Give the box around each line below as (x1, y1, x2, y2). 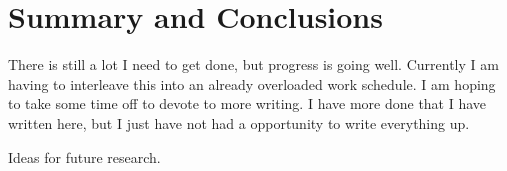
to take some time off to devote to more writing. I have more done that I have (8, 93, 487, 114)
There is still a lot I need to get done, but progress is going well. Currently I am (8, 54, 499, 75)
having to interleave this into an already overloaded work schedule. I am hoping (8, 73, 496, 94)
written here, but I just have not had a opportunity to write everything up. (8, 112, 470, 133)
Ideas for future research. (8, 146, 161, 167)
